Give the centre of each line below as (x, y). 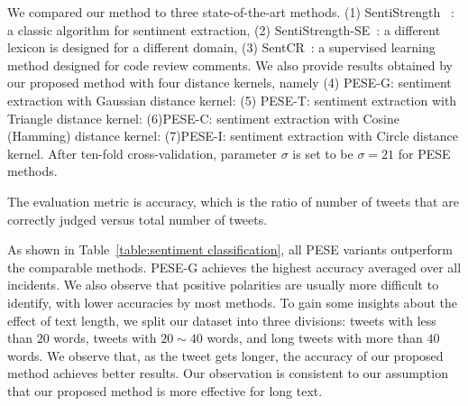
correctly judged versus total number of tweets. (138, 219)
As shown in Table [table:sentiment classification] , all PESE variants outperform (230, 249)
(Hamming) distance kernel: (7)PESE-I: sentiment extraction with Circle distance (233, 136)
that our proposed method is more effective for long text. (165, 390)
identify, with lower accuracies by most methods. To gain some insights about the (233, 302)
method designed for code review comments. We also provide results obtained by (230, 65)
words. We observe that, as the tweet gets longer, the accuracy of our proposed (225, 355)
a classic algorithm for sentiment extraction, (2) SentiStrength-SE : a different (224, 29)
